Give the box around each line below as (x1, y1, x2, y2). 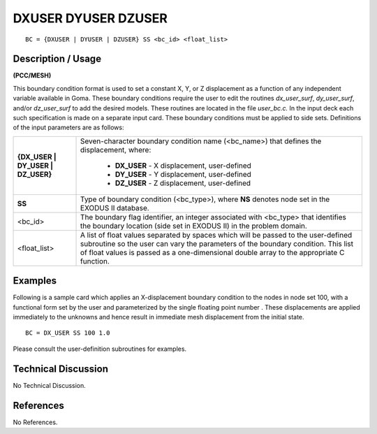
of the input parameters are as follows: (13, 123, 124, 132)
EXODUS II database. (80, 203, 149, 212)
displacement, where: (80, 145, 151, 154)
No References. (13, 418, 58, 426)
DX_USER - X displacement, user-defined (115, 161, 251, 171)
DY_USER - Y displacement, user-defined (115, 169, 251, 179)
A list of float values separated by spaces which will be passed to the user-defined (80, 230, 353, 240)
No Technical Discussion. (13, 381, 87, 389)
